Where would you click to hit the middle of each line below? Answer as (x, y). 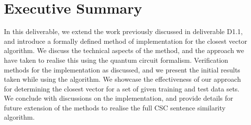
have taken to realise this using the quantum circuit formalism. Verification (116, 60)
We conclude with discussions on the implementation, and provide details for (119, 98)
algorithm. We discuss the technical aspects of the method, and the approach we (124, 50)
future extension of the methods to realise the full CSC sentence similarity (115, 107)
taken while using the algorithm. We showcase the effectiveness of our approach (123, 79)
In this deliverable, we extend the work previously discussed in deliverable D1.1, (123, 31)
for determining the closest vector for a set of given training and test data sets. (122, 88)
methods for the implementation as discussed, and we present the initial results (122, 69)
